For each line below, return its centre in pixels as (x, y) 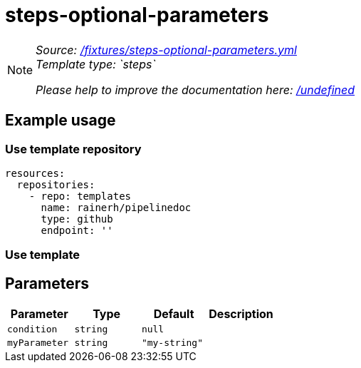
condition (32, 329)
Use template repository (73, 149)
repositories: (56, 184)
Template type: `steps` (96, 64)
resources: (35, 173)
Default (174, 314)
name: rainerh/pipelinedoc (116, 207)
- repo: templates (80, 196)
